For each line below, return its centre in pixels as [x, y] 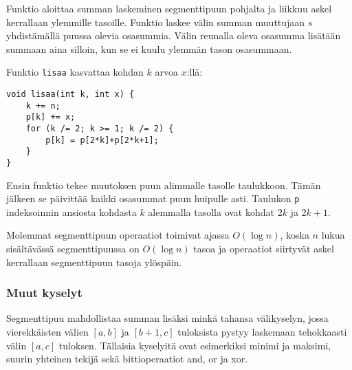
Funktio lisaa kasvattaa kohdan [75, 72]
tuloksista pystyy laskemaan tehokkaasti [262, 332]
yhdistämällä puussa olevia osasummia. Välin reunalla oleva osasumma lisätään [174, 35]
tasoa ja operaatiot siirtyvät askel [264, 249]
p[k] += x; [51, 117]
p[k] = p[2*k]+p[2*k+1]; [102, 140]
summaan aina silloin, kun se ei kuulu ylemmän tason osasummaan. [149, 48]
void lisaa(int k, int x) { [70, 95]
